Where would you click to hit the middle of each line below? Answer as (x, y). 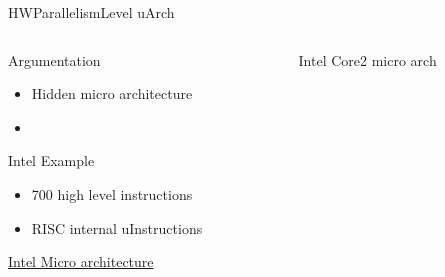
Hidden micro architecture (112, 93)
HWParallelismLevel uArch (91, 12)
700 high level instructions (112, 193)
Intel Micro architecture (81, 261)
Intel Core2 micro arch (367, 59)
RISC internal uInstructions (117, 227)
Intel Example (51, 160)
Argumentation (54, 59)
